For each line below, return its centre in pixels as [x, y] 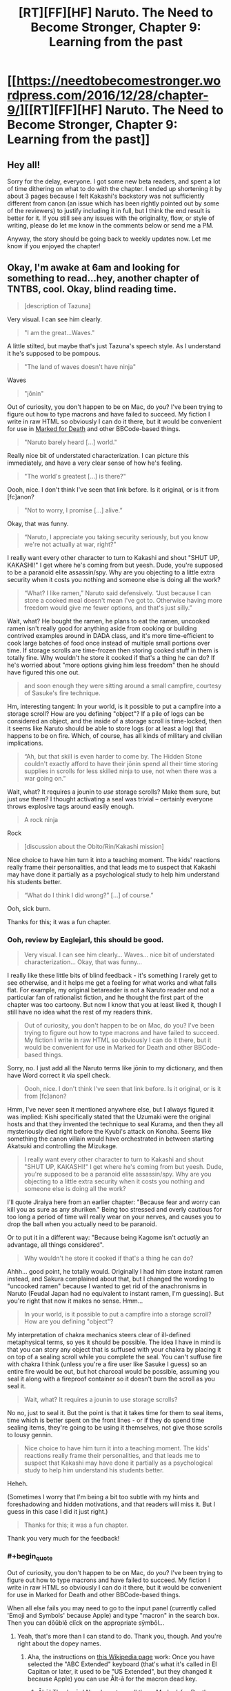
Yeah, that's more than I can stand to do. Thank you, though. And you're [120, 1636]
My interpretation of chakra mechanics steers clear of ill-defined [99, 1335]
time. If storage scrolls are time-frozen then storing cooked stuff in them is [113, 650]
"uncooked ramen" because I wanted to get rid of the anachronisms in [107, 1286]
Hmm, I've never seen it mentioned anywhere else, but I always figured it [111, 1110]
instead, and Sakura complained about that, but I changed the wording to [111, 1279]
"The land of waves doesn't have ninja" [80, 366]
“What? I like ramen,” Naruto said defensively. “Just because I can [118, 593]
